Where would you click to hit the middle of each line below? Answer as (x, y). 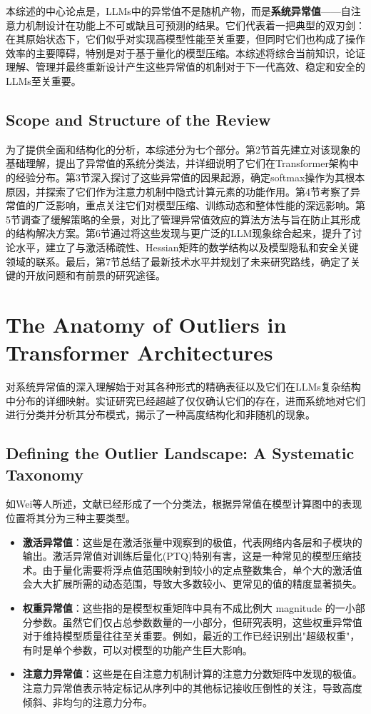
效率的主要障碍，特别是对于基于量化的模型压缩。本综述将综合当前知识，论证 (185, 52)
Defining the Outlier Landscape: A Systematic (180, 453)
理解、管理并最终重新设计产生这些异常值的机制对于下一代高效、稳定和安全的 (185, 67)
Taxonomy (45, 474)
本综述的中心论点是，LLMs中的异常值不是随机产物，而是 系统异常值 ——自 (178, 11)
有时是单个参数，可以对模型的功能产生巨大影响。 (137, 649)
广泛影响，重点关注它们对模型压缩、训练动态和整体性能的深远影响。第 (200, 205)
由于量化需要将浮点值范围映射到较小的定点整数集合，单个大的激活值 (202, 569)
